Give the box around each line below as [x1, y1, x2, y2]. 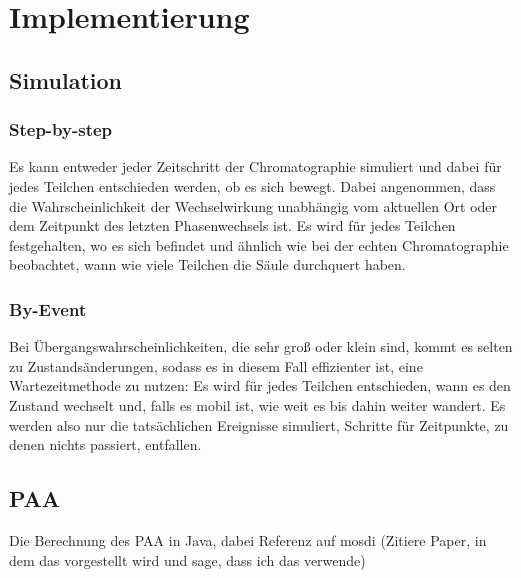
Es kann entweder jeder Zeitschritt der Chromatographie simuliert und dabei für [9, 156, 502, 177]
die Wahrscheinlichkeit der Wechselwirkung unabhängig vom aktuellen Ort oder [9, 195, 498, 216]
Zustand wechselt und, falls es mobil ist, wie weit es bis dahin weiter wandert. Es [9, 394, 506, 415]
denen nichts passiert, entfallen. [9, 434, 202, 455]
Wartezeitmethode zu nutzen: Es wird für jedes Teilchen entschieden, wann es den [9, 375, 511, 396]
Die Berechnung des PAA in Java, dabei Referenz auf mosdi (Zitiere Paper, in [9, 529, 487, 550]
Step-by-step [9, 117, 113, 142]
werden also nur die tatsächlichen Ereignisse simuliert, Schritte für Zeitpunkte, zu [9, 414, 509, 435]
